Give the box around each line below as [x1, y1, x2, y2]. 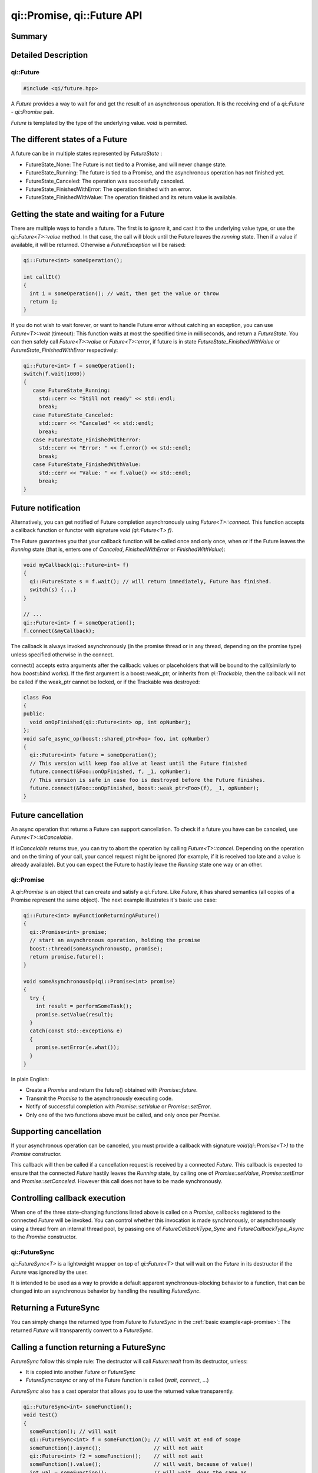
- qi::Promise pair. [11, 108, 54, 115]
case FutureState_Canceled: [32, 411, 114, 418]
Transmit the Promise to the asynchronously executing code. [25, 1095, 173, 1102]
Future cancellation [11, 810, 84, 820]
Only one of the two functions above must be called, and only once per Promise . [25, 1111, 221, 1118]
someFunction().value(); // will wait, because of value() [29, 1461, 253, 1468]
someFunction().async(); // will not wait [29, 1444, 204, 1451]
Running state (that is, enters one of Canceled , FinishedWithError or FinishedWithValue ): [11, 546, 226, 553]
